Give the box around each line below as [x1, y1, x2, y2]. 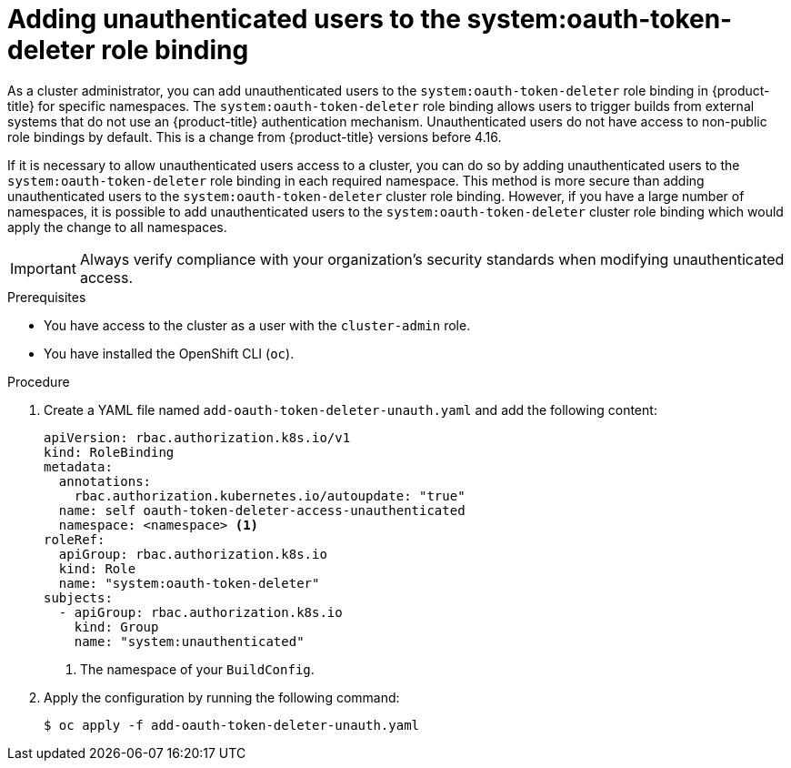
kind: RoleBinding [44, 444, 175, 460]
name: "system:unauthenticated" [74, 633, 305, 649]
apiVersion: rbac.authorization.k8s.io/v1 [44, 429, 351, 445]
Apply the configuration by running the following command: [44, 689, 400, 705]
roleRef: [44, 531, 105, 547]
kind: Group [74, 619, 159, 634]
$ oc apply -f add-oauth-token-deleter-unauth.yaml [44, 717, 420, 733]
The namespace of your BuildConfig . [80, 661, 315, 677]
